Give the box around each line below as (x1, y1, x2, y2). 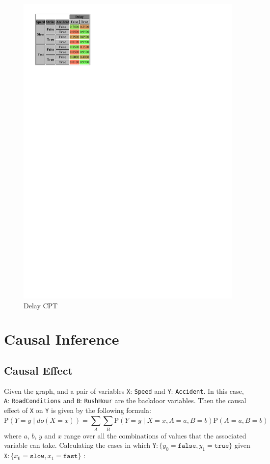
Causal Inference (4, 329, 119, 349)
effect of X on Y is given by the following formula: (4, 405, 151, 415)
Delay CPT (24, 300, 58, 310)
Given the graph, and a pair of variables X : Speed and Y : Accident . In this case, (4, 385, 244, 396)
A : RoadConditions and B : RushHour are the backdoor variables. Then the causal (4, 395, 246, 406)
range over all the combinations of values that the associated (64, 430, 246, 440)
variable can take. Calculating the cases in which (4, 440, 151, 450)
